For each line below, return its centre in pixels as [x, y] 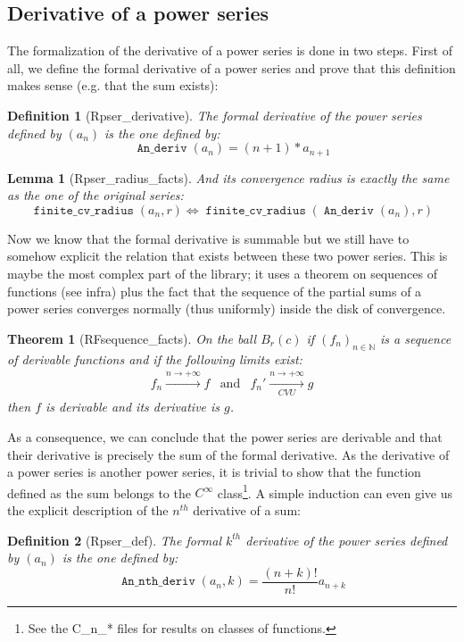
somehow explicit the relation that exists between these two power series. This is [228, 256]
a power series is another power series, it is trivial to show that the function [214, 472]
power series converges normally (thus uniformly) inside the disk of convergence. [227, 308]
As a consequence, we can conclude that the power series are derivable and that [225, 436]
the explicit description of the [88, 509]
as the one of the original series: [95, 195]
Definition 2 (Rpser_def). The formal [114, 540]
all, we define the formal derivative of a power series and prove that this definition [232, 67]
